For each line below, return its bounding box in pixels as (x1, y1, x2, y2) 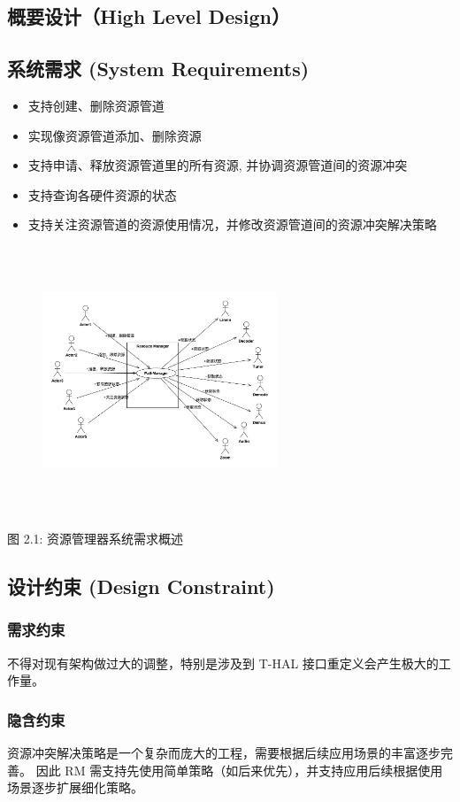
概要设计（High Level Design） (7, 3, 290, 30)
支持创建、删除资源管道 (27, 96, 165, 114)
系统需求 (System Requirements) (7, 55, 310, 82)
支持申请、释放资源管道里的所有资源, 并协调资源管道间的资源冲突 (27, 156, 408, 174)
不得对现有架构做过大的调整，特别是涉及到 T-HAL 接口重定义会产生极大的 (7, 653, 439, 672)
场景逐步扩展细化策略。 (7, 778, 143, 797)
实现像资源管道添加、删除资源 (27, 126, 202, 144)
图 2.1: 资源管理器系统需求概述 (7, 528, 184, 547)
